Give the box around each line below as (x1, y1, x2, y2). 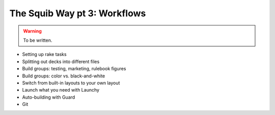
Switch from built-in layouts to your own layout (22, 79, 120, 86)
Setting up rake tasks (22, 51, 67, 57)
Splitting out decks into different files (22, 59, 100, 65)
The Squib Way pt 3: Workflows (9, 8, 146, 19)
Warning (23, 28, 42, 34)
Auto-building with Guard (22, 94, 75, 100)
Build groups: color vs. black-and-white (22, 73, 105, 79)
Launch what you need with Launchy (22, 87, 99, 93)
